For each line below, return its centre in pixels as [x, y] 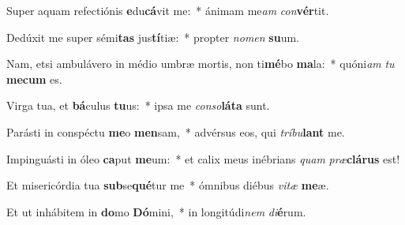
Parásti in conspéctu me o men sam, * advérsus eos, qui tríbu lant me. [176, 131]
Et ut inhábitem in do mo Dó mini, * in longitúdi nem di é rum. [156, 211]
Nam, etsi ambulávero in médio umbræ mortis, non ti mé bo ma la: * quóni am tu [201, 64]
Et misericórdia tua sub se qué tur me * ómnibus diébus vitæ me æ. [168, 185]
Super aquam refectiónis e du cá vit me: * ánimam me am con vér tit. [168, 10]
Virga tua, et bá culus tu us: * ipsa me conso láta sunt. [138, 105]
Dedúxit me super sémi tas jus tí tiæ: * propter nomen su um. [153, 37]
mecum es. [34, 79]
